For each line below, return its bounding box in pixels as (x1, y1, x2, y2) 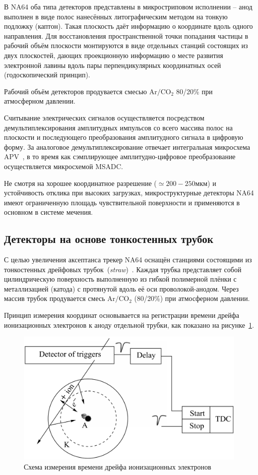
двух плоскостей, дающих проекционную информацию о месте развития (4, 50, 223, 60)
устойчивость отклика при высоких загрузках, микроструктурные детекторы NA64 (4, 187, 254, 198)
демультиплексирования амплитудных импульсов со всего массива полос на (4, 122, 233, 132)
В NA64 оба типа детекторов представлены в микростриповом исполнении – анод (4, 1, 253, 11)
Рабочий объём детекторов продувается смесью (4, 86, 147, 96)
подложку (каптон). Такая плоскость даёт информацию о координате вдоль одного (4, 21, 253, 31)
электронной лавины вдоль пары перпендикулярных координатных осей (4, 59, 221, 70)
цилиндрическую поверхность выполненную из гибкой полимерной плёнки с (4, 274, 237, 284)
